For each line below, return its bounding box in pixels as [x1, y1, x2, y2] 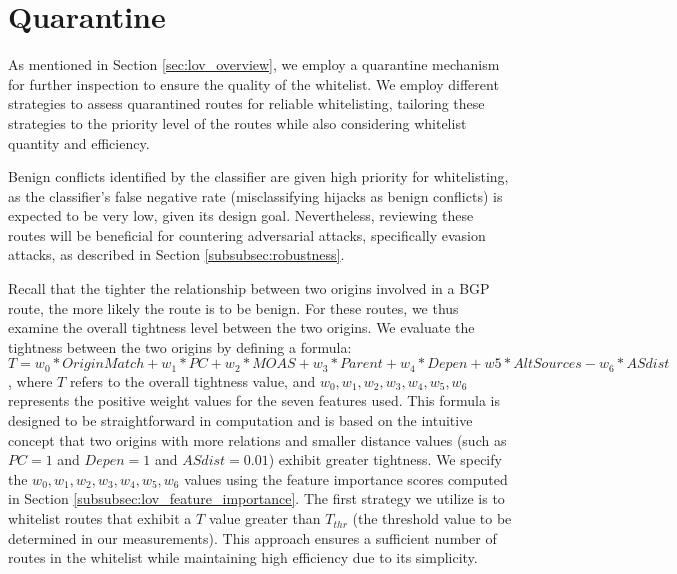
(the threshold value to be [352, 508, 512, 529]
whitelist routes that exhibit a [8, 508, 192, 529]
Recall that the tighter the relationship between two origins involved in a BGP [8, 278, 490, 299]
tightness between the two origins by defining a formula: [8, 336, 352, 357]
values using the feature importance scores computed [184, 468, 508, 489]
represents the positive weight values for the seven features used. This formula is [8, 390, 500, 411]
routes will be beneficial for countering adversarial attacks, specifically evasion [8, 224, 486, 245]
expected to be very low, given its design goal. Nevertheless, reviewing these [8, 205, 474, 226]
